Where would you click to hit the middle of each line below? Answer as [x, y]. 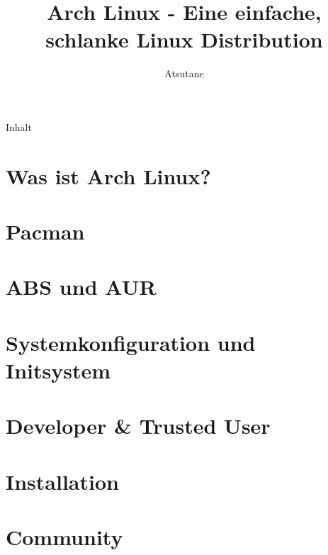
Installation [62, 481]
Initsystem [58, 370]
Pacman [45, 231]
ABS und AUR [81, 287]
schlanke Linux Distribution [184, 39]
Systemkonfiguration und [131, 342]
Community [64, 537]
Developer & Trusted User [138, 426]
